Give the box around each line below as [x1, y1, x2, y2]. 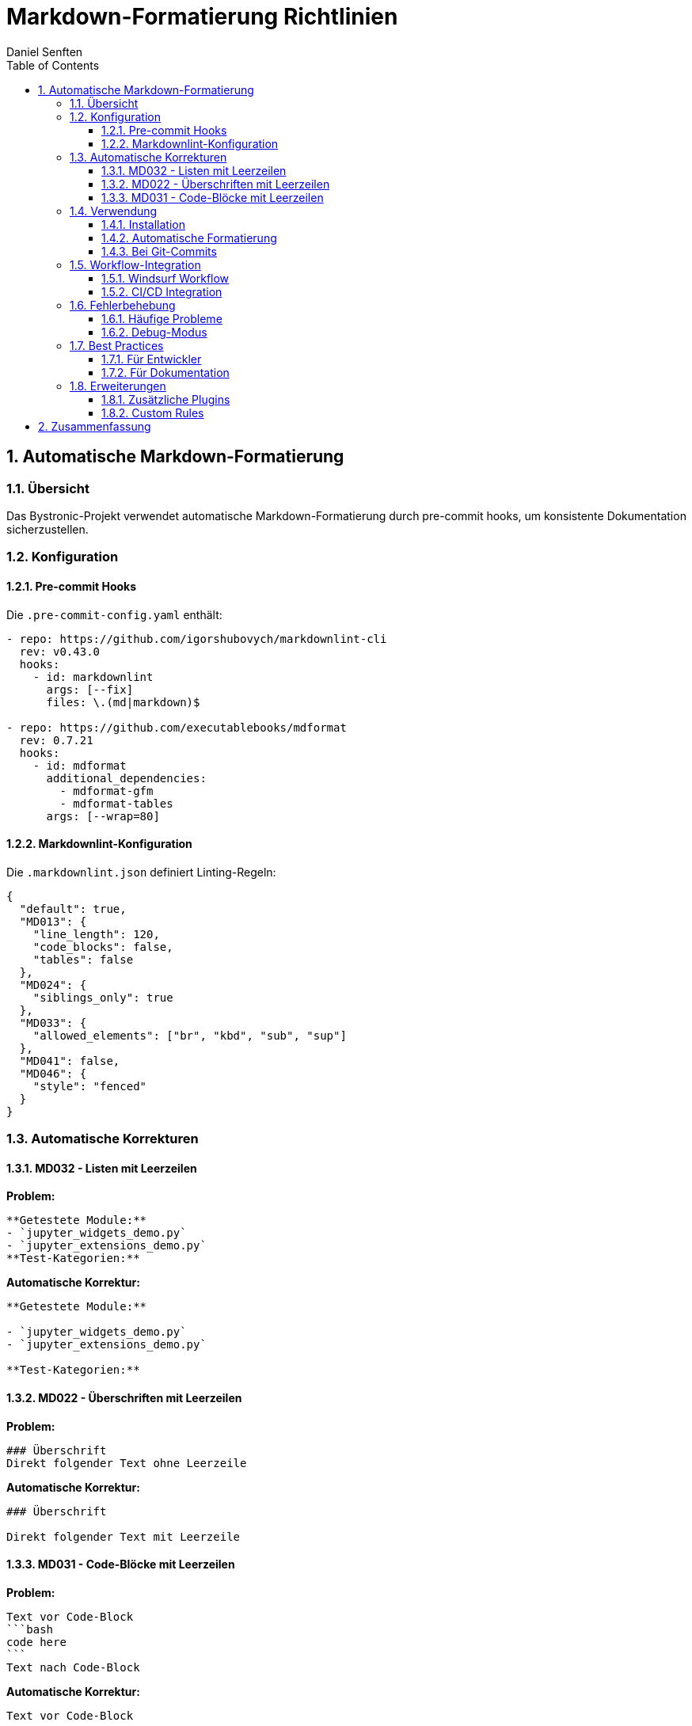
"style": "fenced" [32, 1079, 147, 1093]
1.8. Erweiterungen [70, 378, 166, 393]
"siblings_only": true [32, 990, 173, 1004]
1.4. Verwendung [70, 203, 158, 218]
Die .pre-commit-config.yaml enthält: [6, 607, 222, 622]
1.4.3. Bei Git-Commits [101, 244, 217, 258]
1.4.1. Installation [101, 217, 185, 231]
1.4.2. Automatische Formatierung [101, 230, 277, 245]
